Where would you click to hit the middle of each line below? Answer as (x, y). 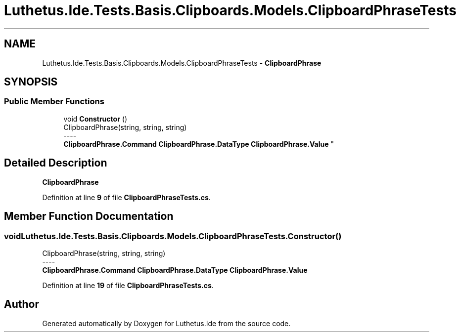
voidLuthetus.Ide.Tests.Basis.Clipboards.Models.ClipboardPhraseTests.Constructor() (173, 236)
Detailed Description (56, 163)
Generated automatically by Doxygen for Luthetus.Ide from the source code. (166, 323)
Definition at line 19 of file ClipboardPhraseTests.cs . (128, 285)
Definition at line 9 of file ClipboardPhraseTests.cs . (126, 197)
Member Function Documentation (89, 216)
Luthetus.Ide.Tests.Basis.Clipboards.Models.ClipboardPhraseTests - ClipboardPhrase (182, 63)
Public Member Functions (54, 102)
